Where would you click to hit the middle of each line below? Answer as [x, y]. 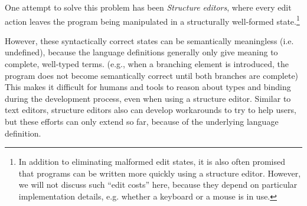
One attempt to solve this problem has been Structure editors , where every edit [148, 7]
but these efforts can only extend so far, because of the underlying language [142, 121]
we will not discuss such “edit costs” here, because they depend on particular [158, 185]
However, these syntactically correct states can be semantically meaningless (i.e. [149, 40]
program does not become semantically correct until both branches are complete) [152, 75]
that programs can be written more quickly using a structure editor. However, [160, 173]
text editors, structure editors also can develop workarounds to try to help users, [151, 110]
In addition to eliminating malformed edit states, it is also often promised [152, 162]
